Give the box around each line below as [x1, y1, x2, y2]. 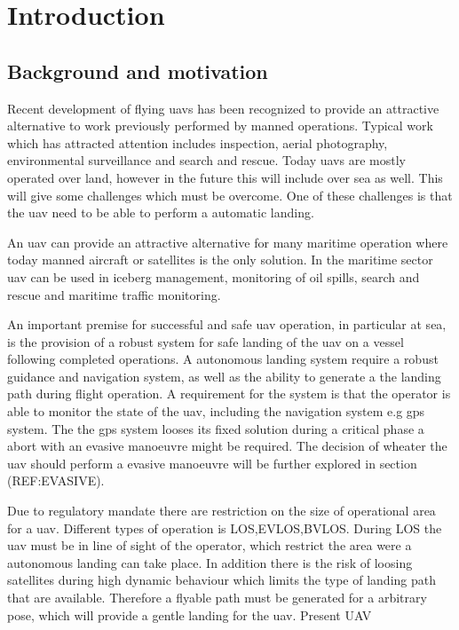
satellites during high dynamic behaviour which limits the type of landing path [7, 571, 436, 589]
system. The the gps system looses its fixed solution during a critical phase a [7, 419, 424, 437]
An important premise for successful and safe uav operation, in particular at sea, [7, 315, 447, 334]
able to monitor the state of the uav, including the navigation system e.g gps [7, 402, 425, 421]
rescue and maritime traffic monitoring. [7, 285, 221, 303]
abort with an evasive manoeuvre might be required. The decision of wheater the [7, 437, 447, 455]
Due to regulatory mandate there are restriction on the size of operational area [7, 501, 436, 520]
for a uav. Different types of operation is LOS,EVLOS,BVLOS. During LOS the [7, 518, 442, 537]
